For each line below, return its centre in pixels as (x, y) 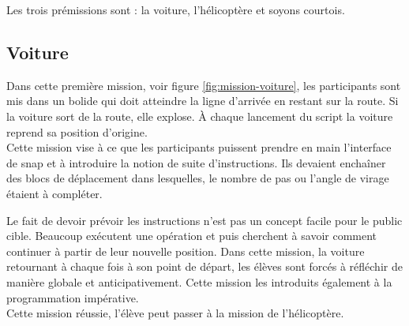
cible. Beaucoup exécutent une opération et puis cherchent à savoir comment (192, 236)
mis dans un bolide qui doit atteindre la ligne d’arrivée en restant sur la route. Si (203, 101)
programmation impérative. (73, 297)
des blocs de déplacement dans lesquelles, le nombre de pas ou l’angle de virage (198, 178)
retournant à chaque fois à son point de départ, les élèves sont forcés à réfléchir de (204, 266)
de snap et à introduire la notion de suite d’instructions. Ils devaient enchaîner (196, 162)
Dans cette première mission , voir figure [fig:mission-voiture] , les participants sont (204, 85)
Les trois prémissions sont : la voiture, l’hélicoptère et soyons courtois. (176, 9)
